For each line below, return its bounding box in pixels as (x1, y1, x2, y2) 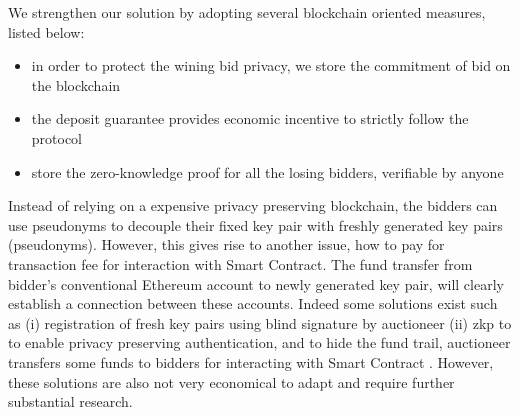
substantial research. (8, 391, 133, 412)
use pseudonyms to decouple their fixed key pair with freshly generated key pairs (8, 214, 503, 235)
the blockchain (31, 74, 121, 95)
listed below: (8, 21, 85, 42)
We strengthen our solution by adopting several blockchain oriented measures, (8, 2, 486, 22)
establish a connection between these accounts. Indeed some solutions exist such (8, 293, 498, 314)
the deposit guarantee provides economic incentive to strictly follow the (31, 108, 469, 129)
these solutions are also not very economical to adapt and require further (8, 371, 455, 392)
